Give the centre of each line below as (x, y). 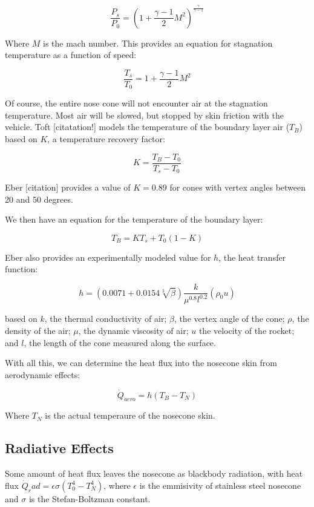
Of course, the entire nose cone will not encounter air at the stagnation (136, 103)
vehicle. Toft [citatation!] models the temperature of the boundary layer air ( (147, 127)
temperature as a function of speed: (71, 55)
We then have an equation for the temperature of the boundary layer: (134, 219)
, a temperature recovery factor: (106, 139)
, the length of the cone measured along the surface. (120, 342)
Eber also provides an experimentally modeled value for (108, 257)
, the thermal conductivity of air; (106, 319)
